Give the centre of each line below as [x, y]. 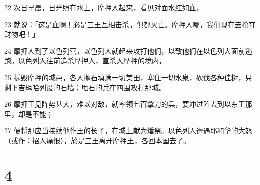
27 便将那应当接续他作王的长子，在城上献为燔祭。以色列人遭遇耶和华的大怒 [128, 131]
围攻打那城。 [144, 87]
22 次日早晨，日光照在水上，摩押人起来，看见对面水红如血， [104, 7]
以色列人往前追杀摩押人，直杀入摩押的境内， [92, 60]
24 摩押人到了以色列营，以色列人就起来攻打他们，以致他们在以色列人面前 [125, 50]
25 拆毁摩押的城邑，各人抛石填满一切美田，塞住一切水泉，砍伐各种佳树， [125, 77]
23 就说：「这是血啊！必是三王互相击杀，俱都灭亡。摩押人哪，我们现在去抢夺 [130, 24]
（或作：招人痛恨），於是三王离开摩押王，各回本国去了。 [97, 140]
